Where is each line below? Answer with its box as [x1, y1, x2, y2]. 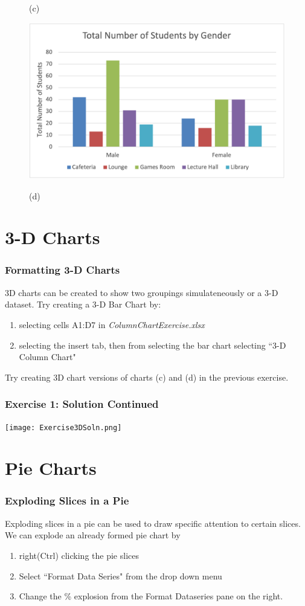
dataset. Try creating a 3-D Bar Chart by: [5, 298, 161, 311]
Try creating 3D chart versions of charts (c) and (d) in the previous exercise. [5, 370, 289, 383]
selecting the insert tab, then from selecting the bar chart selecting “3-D [19, 338, 286, 351]
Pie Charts [5, 456, 97, 480]
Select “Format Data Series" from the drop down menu [19, 569, 222, 582]
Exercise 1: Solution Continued [5, 396, 159, 411]
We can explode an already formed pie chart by [5, 529, 181, 541]
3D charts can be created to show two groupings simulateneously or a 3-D [5, 286, 278, 298]
